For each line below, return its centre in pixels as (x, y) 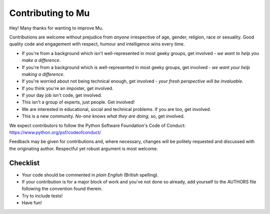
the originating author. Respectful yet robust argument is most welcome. (84, 148)
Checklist (24, 163)
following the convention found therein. (62, 189)
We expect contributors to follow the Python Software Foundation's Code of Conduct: (97, 125)
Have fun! (32, 203)
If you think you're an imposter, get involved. (67, 88)
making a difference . (43, 74)
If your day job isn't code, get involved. (62, 95)
